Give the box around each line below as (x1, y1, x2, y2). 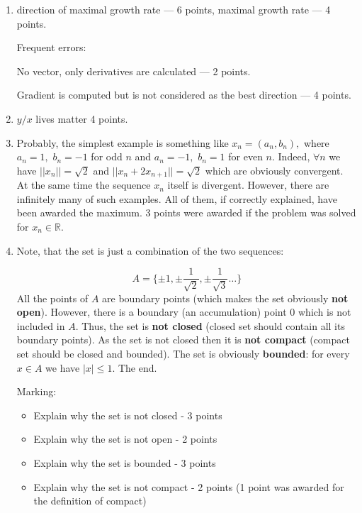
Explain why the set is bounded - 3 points (33, 455, 216, 470)
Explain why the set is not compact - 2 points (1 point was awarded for (33, 479, 344, 494)
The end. (118, 360, 157, 375)
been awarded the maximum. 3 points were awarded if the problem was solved (16, 205, 356, 220)
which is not (298, 304, 351, 319)
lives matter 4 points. (35, 111, 128, 126)
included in (16, 318, 65, 333)
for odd (91, 149, 123, 164)
